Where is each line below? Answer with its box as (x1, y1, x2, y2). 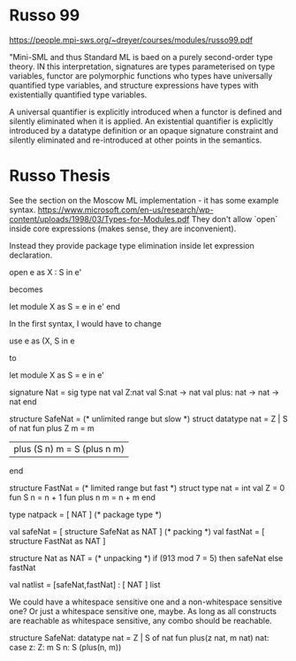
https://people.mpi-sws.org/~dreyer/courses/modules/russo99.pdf (9, 35, 254, 45)
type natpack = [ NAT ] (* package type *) (9, 509, 162, 519)
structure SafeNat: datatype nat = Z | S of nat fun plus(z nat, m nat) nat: (9, 632, 269, 642)
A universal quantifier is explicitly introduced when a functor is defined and (9, 106, 283, 117)
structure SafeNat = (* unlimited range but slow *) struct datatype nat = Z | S (9, 413, 288, 424)
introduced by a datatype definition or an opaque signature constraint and (9, 125, 278, 135)
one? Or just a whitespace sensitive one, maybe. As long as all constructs (9, 605, 277, 616)
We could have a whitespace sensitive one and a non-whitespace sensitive (9, 596, 283, 607)
